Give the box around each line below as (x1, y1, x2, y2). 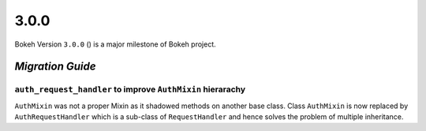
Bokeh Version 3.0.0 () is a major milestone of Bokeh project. (14, 39, 216, 49)
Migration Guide (14, 60, 96, 73)
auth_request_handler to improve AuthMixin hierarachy (14, 84, 246, 95)
